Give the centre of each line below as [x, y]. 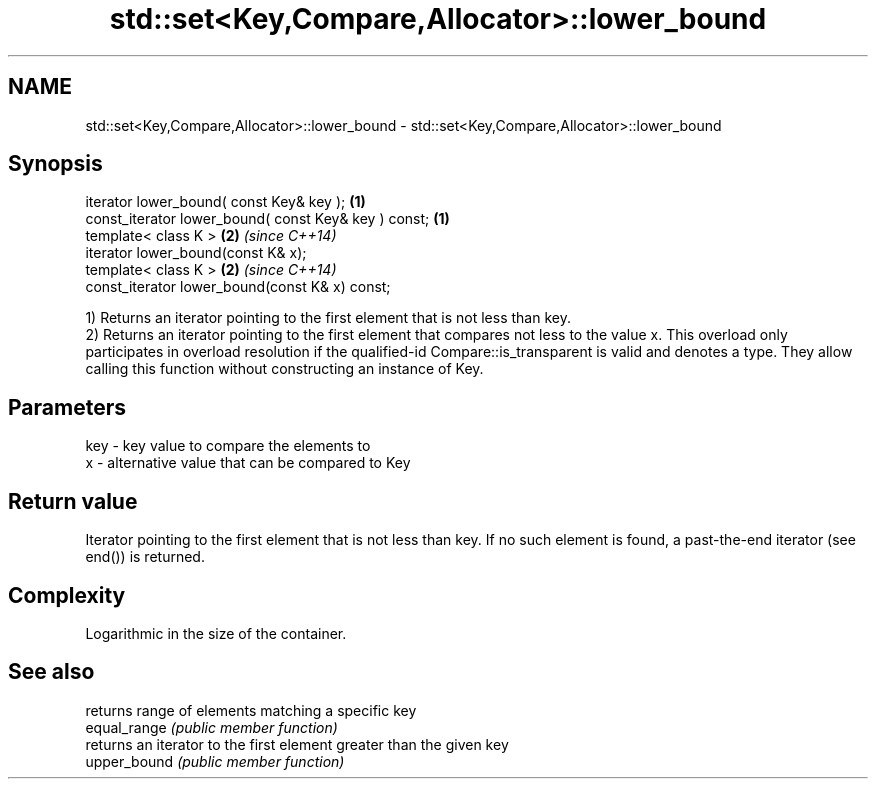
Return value [73, 501]
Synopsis [55, 164]
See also [51, 672]
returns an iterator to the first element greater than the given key [297, 744]
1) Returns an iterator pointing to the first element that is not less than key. [328, 318]
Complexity [67, 595]
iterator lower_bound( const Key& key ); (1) [225, 202]
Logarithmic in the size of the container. [216, 633]
